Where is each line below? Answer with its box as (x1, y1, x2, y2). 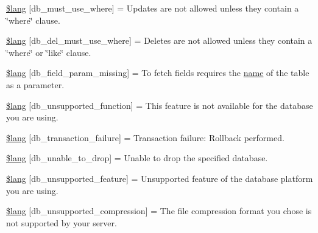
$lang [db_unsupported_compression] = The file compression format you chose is (6, 204, 312, 217)
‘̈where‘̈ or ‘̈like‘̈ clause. (6, 46, 91, 58)
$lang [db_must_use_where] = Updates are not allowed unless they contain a (6, 2, 299, 14)
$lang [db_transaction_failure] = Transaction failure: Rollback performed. (6, 131, 284, 144)
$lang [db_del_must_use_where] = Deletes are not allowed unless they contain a (6, 34, 313, 47)
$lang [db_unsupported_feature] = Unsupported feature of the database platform (6, 172, 313, 184)
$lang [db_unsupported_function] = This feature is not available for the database (6, 99, 313, 111)
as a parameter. (6, 78, 65, 91)
